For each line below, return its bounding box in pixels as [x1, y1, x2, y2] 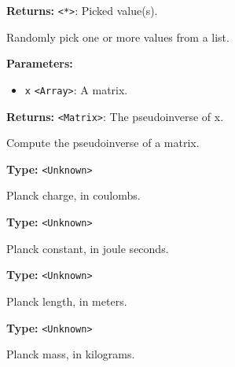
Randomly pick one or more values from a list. [6, 28, 229, 45]
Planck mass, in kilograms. [6, 346, 135, 362]
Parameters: [6, 55, 73, 72]
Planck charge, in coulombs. [6, 187, 141, 204]
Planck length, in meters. [6, 292, 127, 309]
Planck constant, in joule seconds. [6, 240, 169, 256]
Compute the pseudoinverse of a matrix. [6, 134, 200, 151]
